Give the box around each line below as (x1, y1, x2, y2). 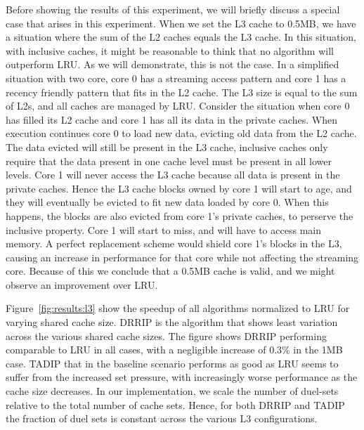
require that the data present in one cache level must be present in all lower (6, 153, 332, 168)
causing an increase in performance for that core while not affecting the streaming (6, 249, 359, 264)
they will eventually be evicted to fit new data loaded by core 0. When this (6, 195, 329, 209)
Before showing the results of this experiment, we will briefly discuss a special (6, 2, 340, 16)
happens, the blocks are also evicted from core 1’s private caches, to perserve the (6, 208, 353, 223)
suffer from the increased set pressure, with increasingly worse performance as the (6, 370, 358, 384)
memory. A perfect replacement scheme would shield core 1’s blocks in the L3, (6, 236, 342, 251)
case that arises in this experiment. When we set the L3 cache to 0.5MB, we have (6, 15, 356, 30)
